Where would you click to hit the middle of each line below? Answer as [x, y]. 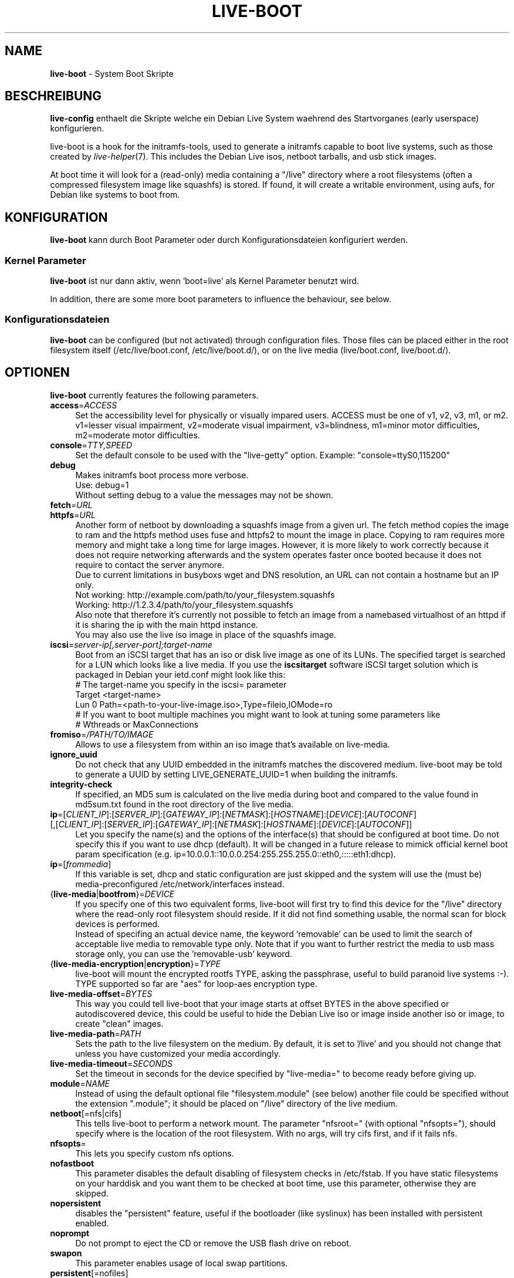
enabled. [92, 1223]
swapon [66, 1253]
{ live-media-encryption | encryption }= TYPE [135, 963]
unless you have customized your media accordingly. [178, 1053]
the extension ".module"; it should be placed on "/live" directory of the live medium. [236, 1103]
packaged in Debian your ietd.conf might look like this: [180, 674]
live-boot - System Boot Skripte [112, 73]
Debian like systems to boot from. [115, 195]
